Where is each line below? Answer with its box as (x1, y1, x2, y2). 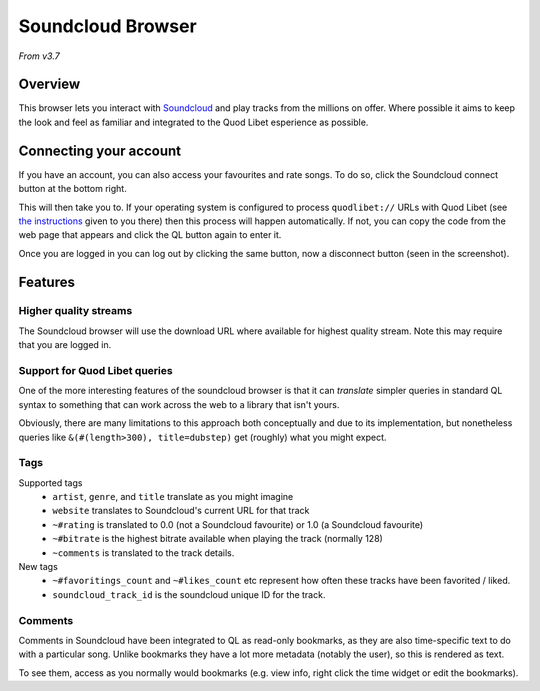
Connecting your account (18, 142, 182, 159)
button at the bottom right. (18, 183, 127, 195)
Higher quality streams (18, 304, 133, 318)
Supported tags (18, 476, 83, 489)
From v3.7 (18, 50, 60, 62)
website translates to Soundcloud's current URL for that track (52, 505, 310, 517)
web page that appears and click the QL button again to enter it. (18, 229, 282, 241)
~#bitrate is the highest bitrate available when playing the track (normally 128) (52, 533, 384, 545)
